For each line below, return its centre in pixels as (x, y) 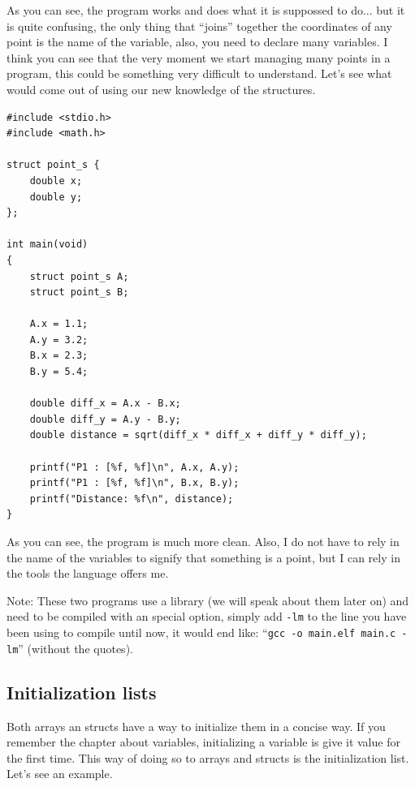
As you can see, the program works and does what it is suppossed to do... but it (206, 10)
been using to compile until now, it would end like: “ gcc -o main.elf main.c (201, 632)
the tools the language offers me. (88, 573)
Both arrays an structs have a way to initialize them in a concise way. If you (196, 726)
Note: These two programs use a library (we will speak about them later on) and (208, 600)
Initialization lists (82, 692)
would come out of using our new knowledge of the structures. (161, 89)
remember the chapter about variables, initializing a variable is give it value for (203, 742)
